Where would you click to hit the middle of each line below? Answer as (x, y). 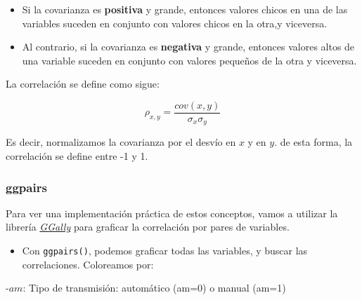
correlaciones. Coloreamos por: (88, 264)
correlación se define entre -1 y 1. (77, 156)
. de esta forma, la (313, 142)
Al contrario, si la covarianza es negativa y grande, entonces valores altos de (188, 47)
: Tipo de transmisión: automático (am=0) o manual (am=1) (154, 288)
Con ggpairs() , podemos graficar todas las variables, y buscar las (165, 251)
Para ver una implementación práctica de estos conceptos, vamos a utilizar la (172, 213)
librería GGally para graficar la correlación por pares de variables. (148, 227)
